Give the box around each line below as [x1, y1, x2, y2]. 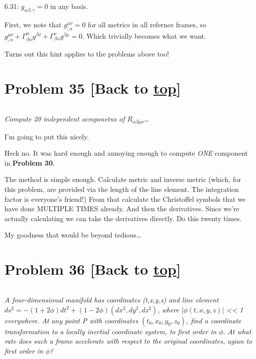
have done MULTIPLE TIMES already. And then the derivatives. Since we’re [4, 203, 239, 214]
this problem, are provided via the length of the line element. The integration [4, 183, 239, 194]
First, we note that [4, 19, 62, 29]
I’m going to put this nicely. [4, 131, 89, 141]
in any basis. [50, 1, 88, 11]
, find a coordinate [186, 315, 242, 325]
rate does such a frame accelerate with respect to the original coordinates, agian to [4, 336, 252, 346]
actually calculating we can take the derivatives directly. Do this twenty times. [4, 213, 242, 223]
